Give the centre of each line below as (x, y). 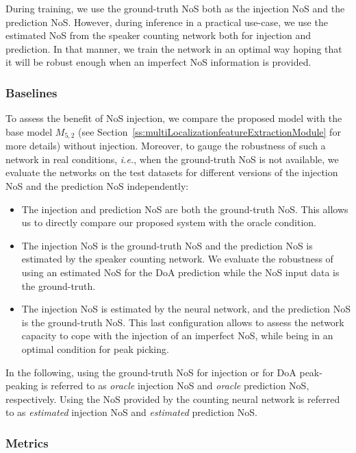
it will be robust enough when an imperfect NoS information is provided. (158, 62)
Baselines (31, 92)
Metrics (27, 442)
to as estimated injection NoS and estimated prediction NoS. (131, 412)
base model (29, 131)
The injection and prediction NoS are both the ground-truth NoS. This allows (185, 209)
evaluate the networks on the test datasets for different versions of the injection (172, 172)
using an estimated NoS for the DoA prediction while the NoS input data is (180, 272)
